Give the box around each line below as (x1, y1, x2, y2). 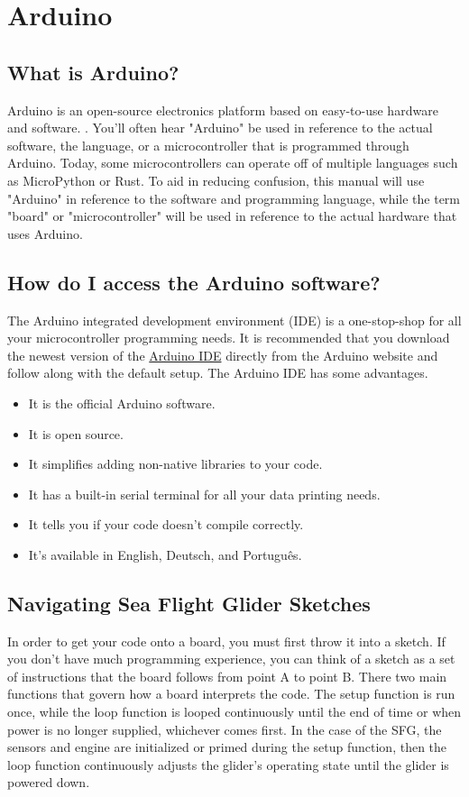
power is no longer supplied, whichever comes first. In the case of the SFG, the (7, 719, 442, 738)
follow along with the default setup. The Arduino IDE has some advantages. (7, 363, 428, 382)
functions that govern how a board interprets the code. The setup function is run (7, 684, 455, 703)
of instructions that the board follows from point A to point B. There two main (7, 666, 447, 685)
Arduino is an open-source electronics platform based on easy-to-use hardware (7, 100, 438, 119)
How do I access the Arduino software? (7, 268, 381, 296)
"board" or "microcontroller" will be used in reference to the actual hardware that (7, 206, 457, 225)
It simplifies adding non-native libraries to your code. (28, 454, 323, 473)
